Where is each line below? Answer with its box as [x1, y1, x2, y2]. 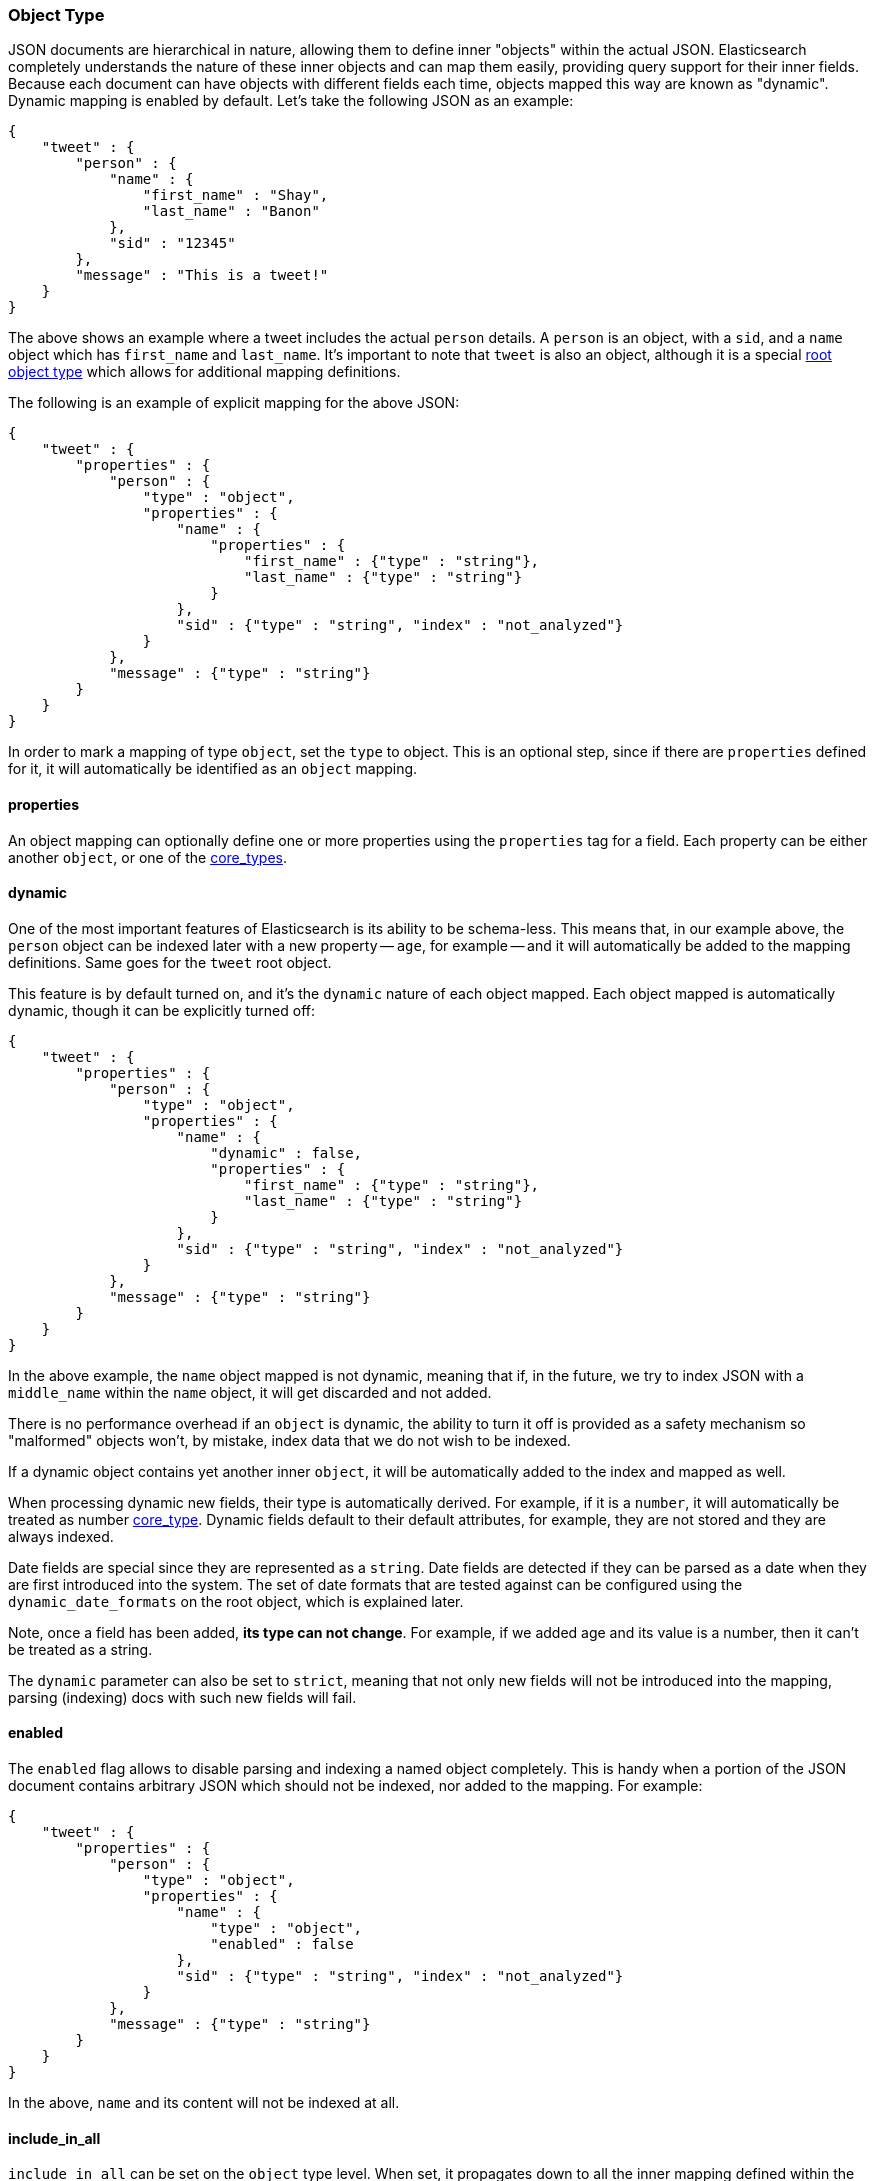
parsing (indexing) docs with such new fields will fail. [8, 1688, 357, 1706]
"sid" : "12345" [109, 235, 236, 252]
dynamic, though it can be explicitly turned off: [8, 1001, 315, 1019]
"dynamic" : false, [210, 1144, 363, 1161]
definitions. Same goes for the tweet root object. [8, 953, 332, 971]
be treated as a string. [8, 1640, 153, 1658]
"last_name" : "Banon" [142, 203, 320, 220]
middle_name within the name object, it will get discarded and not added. [8, 1383, 492, 1401]
